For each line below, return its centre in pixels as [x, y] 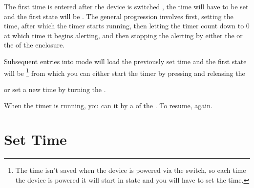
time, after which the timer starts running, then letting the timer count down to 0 [127, 26]
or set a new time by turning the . [55, 89]
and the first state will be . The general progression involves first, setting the [119, 16]
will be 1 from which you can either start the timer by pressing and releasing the [125, 72]
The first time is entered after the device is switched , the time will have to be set [126, 6]
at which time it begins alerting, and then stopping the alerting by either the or [123, 35]
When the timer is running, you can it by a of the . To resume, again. [108, 106]
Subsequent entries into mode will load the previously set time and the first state [125, 61]
